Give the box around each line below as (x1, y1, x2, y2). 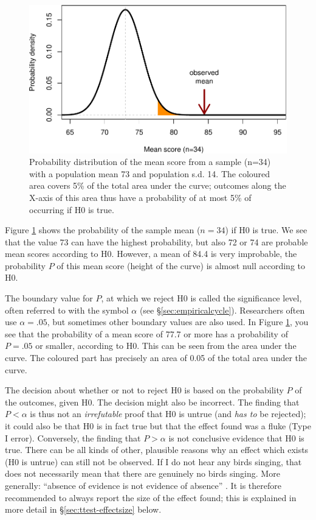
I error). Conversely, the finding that (5, 431, 141, 444)
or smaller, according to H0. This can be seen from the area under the (35, 339, 297, 352)
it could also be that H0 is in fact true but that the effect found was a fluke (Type (5, 420, 311, 432)
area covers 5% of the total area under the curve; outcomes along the (29, 179, 286, 192)
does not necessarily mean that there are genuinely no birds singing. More (5, 467, 280, 480)
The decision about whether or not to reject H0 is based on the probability (5, 384, 284, 396)
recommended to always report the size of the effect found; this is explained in (5, 491, 297, 504)
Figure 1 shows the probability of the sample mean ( (5, 223, 201, 236)
